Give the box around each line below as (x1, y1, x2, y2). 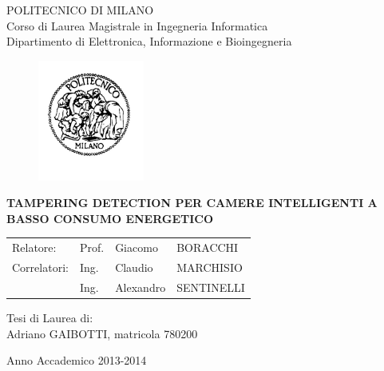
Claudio (115, 258, 153, 275)
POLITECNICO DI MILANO (6, 2, 154, 18)
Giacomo (115, 239, 158, 256)
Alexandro (115, 278, 166, 295)
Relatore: (12, 239, 57, 256)
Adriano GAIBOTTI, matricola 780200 (6, 325, 198, 341)
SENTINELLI (176, 278, 245, 295)
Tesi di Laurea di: (6, 309, 93, 325)
